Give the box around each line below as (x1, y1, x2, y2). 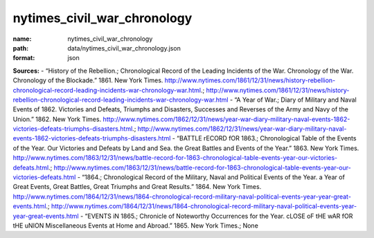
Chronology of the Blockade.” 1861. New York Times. (12, 76, 163, 84)
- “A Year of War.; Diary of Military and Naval (229, 95, 357, 104)
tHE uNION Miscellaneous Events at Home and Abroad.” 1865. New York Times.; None (12, 221, 259, 230)
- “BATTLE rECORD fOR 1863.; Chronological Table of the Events (172, 134, 357, 143)
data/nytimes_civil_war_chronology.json (67, 44, 181, 52)
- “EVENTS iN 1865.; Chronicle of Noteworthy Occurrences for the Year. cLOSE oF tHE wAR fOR (80, 212, 353, 220)
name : (12, 35, 32, 43)
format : (12, 54, 35, 62)
